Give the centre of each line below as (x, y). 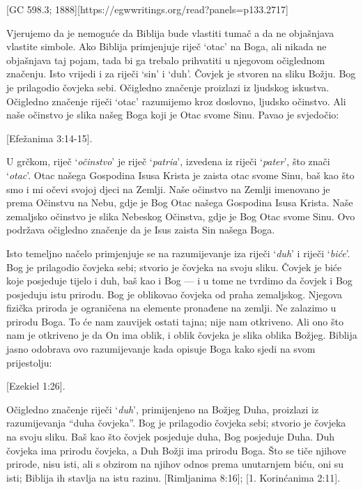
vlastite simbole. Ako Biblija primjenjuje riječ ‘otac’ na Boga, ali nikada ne (167, 46)
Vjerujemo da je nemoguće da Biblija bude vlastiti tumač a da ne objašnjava (170, 32)
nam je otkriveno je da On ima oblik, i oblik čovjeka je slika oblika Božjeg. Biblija (182, 335)
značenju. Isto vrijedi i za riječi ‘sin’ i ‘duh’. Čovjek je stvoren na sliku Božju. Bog (181, 74)
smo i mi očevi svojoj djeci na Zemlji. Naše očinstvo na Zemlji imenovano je (168, 189)
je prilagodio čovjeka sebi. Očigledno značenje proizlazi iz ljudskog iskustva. (168, 87)
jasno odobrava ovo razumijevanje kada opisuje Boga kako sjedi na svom (161, 349)
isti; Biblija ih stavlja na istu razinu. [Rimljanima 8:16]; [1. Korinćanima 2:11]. (173, 477)
